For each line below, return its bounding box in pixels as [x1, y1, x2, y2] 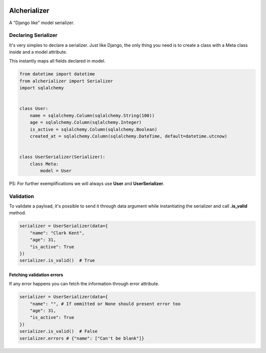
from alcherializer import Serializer [19, 78, 113, 84]
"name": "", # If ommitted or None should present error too [30, 301, 181, 307]
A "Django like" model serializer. [9, 20, 75, 26]
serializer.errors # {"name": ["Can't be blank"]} [19, 335, 145, 341]
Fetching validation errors [9, 272, 64, 278]
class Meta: [30, 161, 59, 167]
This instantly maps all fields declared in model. [9, 58, 106, 64]
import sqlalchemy [19, 85, 64, 91]
